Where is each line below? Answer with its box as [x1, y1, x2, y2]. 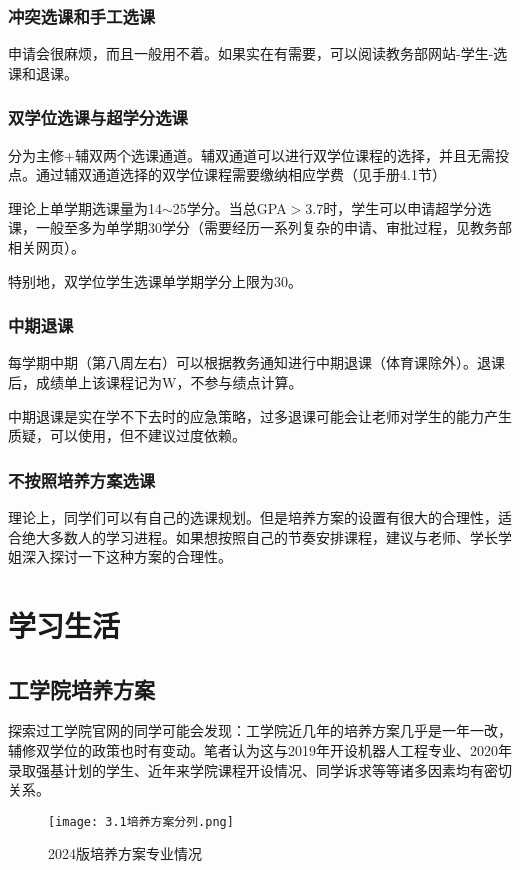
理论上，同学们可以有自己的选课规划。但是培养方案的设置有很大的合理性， [8, 507, 498, 527]
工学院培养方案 [8, 673, 155, 704]
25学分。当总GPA [172, 197, 287, 218]
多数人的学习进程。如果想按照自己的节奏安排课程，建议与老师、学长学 [49, 526, 512, 547]
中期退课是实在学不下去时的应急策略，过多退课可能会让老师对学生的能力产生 [8, 405, 512, 426]
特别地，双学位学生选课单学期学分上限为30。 [8, 270, 302, 291]
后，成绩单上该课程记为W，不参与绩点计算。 [8, 372, 303, 392]
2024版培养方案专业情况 [48, 843, 202, 864]
